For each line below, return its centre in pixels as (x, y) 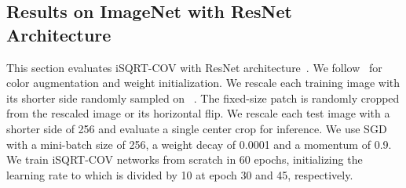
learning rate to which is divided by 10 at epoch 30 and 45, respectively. (180, 174)
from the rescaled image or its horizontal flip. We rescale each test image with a (198, 113)
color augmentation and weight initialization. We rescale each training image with (203, 83)
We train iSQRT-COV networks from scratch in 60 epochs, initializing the (185, 159)
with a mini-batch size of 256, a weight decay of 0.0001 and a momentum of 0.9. (199, 144)
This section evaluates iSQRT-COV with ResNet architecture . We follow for (194, 67)
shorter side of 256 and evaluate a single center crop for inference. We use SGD (197, 128)
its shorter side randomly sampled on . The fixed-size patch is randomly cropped (203, 98)
